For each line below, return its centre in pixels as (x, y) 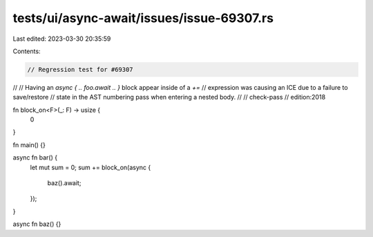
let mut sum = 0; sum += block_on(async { (90, 167)
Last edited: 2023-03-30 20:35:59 (62, 39)
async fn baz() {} (37, 224)
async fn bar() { (35, 158)
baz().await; (64, 183)
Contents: (27, 51)
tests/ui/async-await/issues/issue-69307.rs (143, 18)
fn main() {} (29, 144)
